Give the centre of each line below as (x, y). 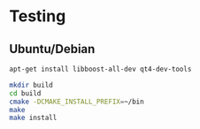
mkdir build (31, 85)
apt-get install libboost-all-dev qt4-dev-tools (100, 69)
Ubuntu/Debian (52, 49)
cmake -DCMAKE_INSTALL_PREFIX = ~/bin (77, 102)
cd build (25, 93)
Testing (38, 16)
